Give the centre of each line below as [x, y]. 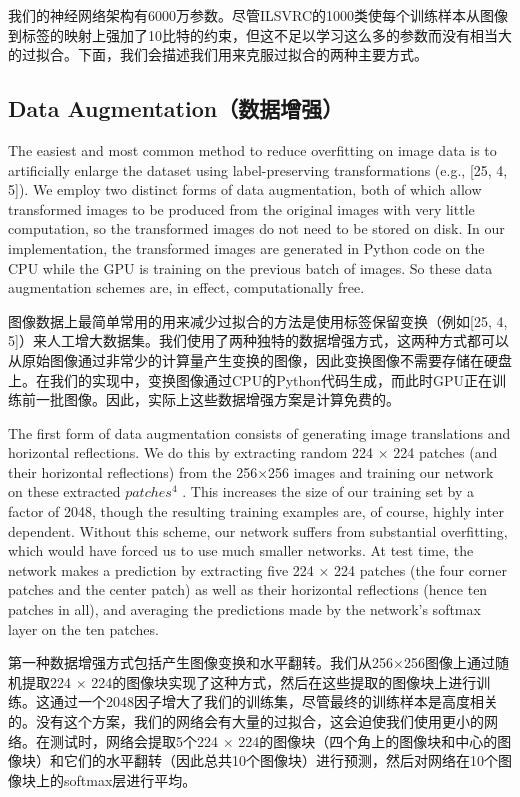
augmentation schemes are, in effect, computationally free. [186, 287]
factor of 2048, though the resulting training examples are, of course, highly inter [256, 511]
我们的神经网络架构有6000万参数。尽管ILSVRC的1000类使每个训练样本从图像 [258, 15]
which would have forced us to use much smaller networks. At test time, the [241, 550]
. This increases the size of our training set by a [328, 491]
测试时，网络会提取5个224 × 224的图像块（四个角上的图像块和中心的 [273, 740]
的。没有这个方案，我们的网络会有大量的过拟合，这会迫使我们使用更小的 [246, 721]
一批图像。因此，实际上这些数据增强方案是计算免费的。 [217, 399]
